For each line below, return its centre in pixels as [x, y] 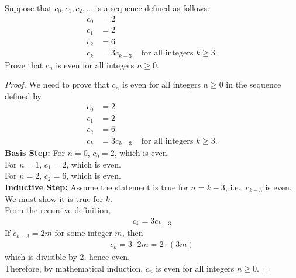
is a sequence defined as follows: [152, 8]
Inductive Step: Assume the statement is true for [97, 187]
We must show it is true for [54, 198]
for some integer [83, 233]
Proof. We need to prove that [57, 84]
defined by [23, 95]
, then [132, 233]
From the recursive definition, [58, 210]
